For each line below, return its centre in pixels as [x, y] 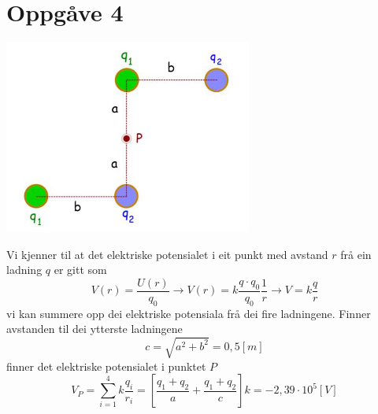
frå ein [356, 254]
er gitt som [80, 270]
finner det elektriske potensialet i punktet [106, 366]
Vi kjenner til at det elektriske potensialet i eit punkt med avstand [167, 254]
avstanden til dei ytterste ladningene [94, 329]
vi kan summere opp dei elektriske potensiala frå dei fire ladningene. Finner [189, 313]
